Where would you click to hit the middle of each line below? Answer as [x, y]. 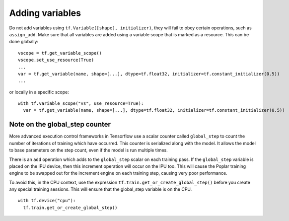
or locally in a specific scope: [39, 92]
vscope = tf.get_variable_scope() [60, 53]
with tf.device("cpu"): [47, 201]
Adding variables [45, 13]
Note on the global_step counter [60, 124]
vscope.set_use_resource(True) [56, 60]
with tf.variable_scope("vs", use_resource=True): [81, 104]
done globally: [24, 42]
